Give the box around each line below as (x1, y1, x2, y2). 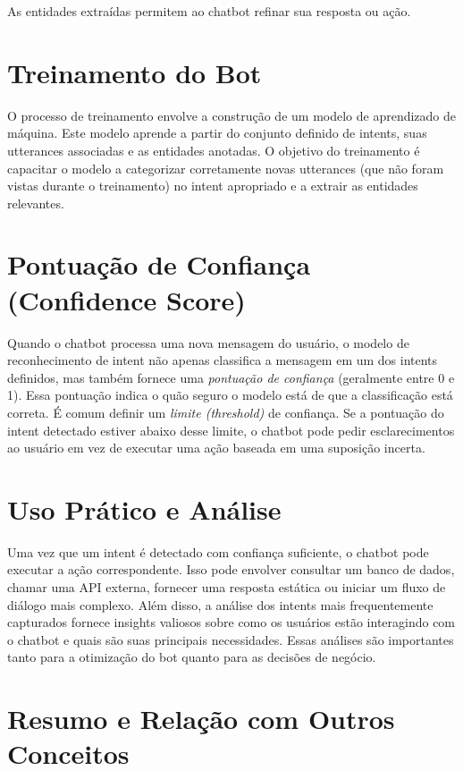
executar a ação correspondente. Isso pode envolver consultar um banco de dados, (7, 560, 455, 579)
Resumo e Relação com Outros (7, 700, 395, 737)
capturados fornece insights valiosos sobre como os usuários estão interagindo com (7, 613, 456, 631)
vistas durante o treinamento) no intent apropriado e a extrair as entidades (7, 176, 418, 195)
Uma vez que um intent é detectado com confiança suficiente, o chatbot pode (7, 542, 429, 561)
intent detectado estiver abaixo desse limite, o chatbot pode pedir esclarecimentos (7, 420, 455, 439)
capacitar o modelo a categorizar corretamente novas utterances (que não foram (7, 158, 444, 177)
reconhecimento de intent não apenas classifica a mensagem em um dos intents (7, 351, 438, 369)
